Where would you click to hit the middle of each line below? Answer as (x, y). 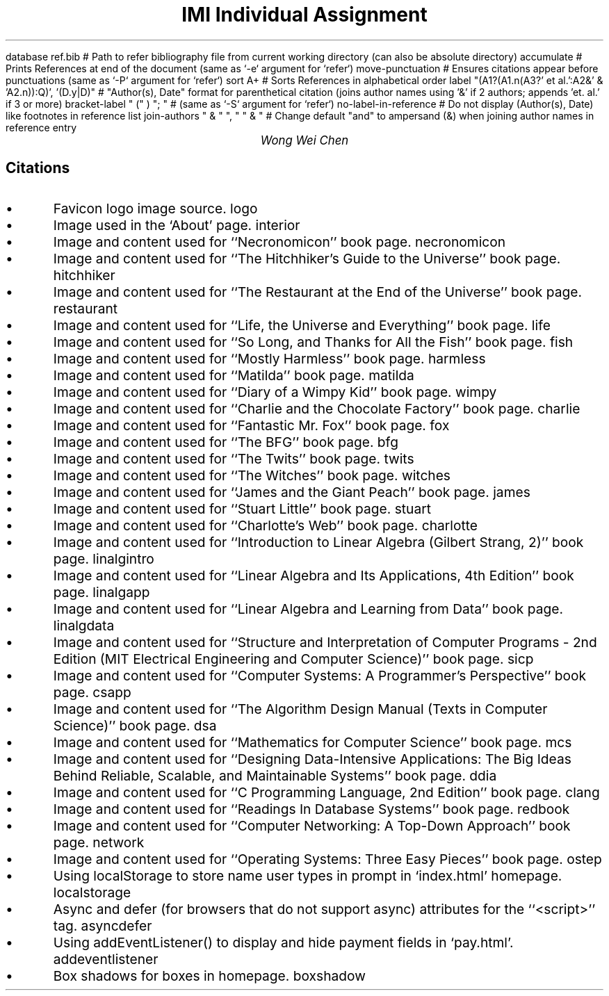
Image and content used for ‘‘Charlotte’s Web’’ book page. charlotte (266, 525)
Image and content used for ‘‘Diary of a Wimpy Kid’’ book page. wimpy (275, 392)
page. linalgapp (101, 592)
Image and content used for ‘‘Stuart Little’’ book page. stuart (242, 508)
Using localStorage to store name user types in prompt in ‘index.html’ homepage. (308, 875)
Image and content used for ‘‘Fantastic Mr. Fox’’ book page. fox (251, 425)
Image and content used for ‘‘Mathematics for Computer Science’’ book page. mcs (312, 742)
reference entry (41, 127)
